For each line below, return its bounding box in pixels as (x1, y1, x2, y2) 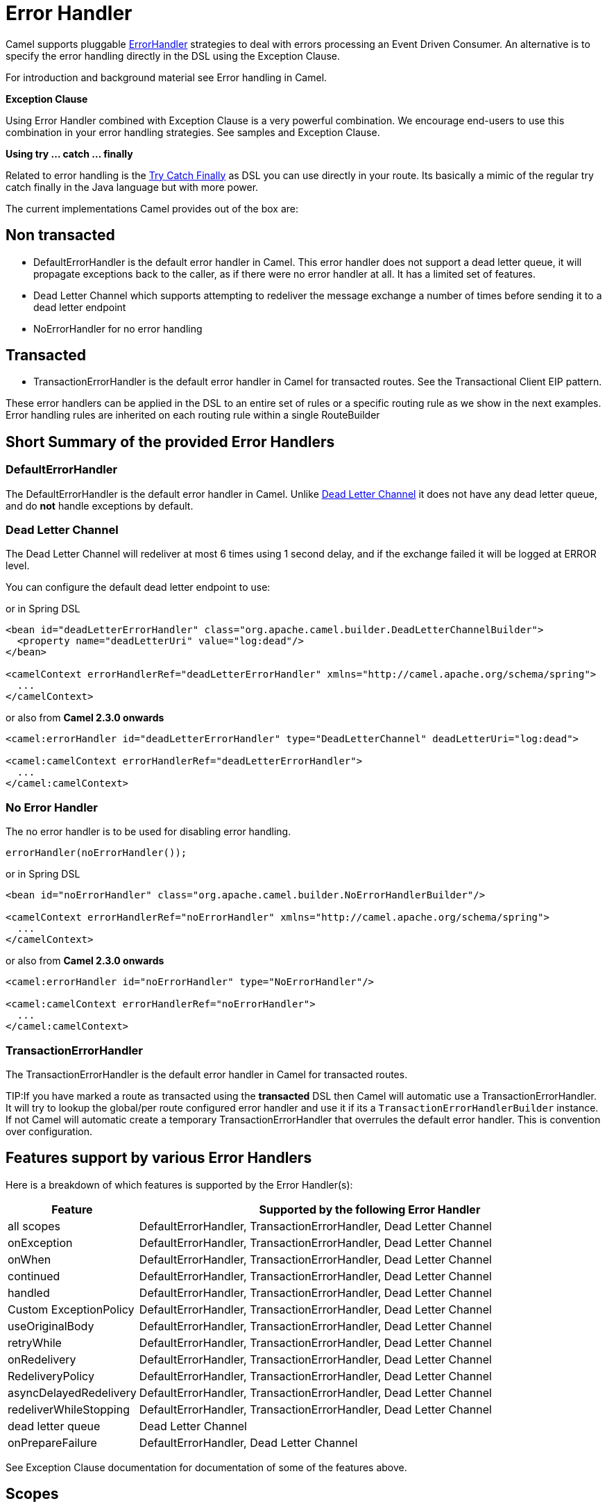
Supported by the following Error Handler (259, 1202, 481, 1216)
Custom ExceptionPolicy (8, 1302, 135, 1316)
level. (6, 560, 30, 572)
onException (8, 1235, 73, 1250)
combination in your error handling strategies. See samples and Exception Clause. (6, 126, 380, 138)
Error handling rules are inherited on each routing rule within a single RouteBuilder (6, 409, 380, 421)
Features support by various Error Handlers (6, 1149, 312, 1167)
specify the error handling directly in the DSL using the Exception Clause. (6, 49, 341, 62)
